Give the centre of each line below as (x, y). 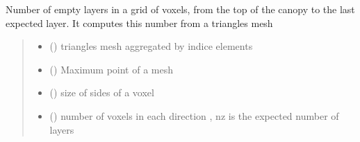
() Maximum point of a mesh (112, 69)
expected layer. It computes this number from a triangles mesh (139, 23)
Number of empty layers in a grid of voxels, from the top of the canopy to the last (180, 9)
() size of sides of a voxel (102, 92)
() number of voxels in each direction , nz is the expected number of (194, 115)
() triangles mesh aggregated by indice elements (151, 46)
